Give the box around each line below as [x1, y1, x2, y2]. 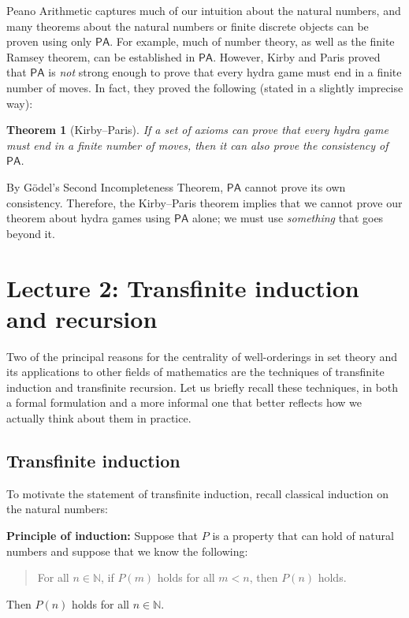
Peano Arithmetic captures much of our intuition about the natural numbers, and [6, 2, 401, 18]
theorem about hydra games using [6, 210, 171, 226]
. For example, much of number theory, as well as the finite [110, 33, 395, 50]
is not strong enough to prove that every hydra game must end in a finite [48, 64, 402, 80]
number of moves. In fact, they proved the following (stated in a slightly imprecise [6, 79, 403, 95]
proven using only [6, 33, 92, 50]
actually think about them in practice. [6, 410, 191, 426]
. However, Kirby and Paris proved [213, 48, 381, 65]
